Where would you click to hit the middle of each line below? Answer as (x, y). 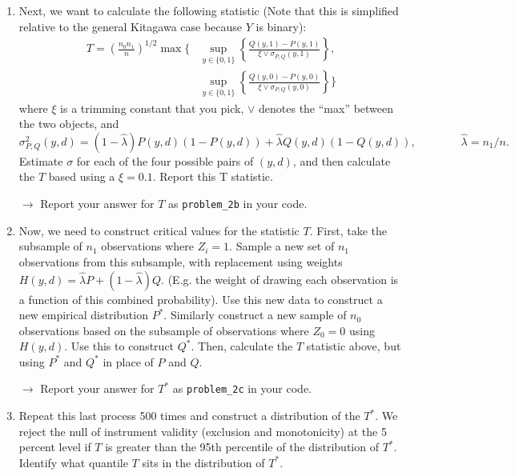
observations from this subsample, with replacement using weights (181, 261)
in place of (128, 361)
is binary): (281, 26)
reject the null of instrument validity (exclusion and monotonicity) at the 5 (203, 431)
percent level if (55, 447)
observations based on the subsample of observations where (164, 330)
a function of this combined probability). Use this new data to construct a (201, 299)
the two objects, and (69, 124)
